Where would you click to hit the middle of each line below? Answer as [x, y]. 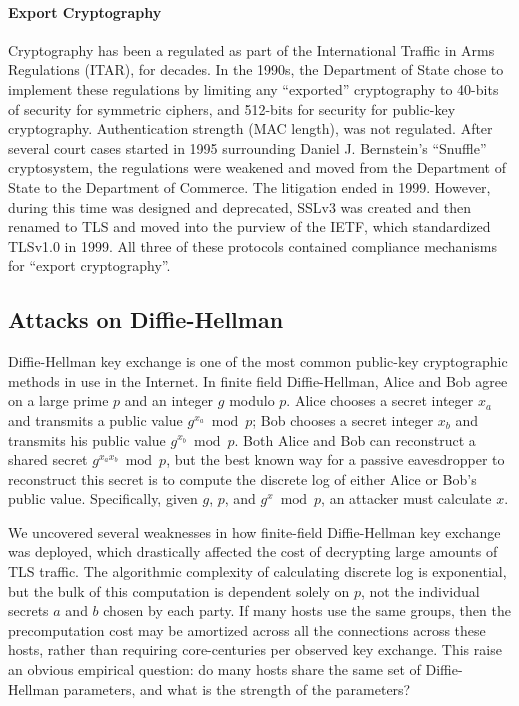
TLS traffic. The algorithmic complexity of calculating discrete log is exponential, [257, 571]
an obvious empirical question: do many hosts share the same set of [214, 669]
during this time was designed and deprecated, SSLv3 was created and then [240, 206]
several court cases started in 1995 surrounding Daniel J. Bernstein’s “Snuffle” [247, 147]
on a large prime [58, 400]
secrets [28, 610]
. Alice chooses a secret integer [380, 400]
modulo [252, 400]
